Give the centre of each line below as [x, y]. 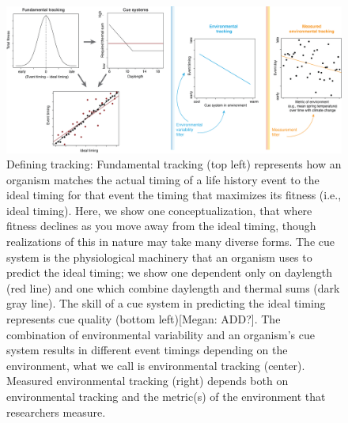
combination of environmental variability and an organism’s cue [161, 334]
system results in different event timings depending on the [147, 350]
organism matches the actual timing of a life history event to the [163, 179]
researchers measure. [56, 412]
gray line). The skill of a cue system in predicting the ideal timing [166, 303]
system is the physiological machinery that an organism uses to [159, 257]
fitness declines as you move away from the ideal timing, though [161, 226]
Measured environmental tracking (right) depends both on [148, 381]
